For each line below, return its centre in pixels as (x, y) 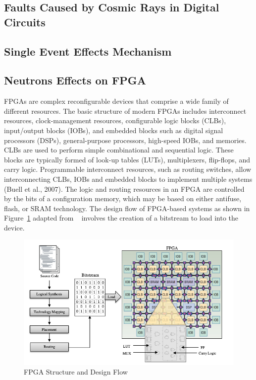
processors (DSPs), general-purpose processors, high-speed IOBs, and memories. (125, 140)
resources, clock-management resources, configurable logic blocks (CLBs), (115, 120)
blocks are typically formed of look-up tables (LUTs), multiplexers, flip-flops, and (127, 159)
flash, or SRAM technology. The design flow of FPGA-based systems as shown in (127, 208)
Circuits (25, 22)
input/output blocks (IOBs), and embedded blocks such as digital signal (114, 130)
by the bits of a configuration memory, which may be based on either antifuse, (123, 198)
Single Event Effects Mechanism (88, 51)
